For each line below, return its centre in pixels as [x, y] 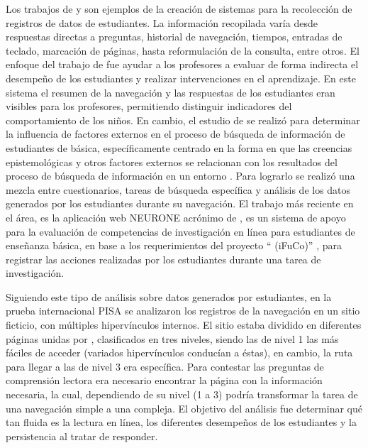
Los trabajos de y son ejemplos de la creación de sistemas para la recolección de [179, 9]
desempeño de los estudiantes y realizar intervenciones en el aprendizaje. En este [181, 78]
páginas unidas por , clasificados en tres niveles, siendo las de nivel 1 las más [172, 338]
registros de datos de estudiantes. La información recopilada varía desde [162, 22]
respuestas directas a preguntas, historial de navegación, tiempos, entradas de [174, 37]
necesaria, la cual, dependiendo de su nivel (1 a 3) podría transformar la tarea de [182, 394]
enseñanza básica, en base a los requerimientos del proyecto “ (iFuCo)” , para [174, 245]
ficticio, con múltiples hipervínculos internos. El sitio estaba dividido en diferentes [184, 325]
